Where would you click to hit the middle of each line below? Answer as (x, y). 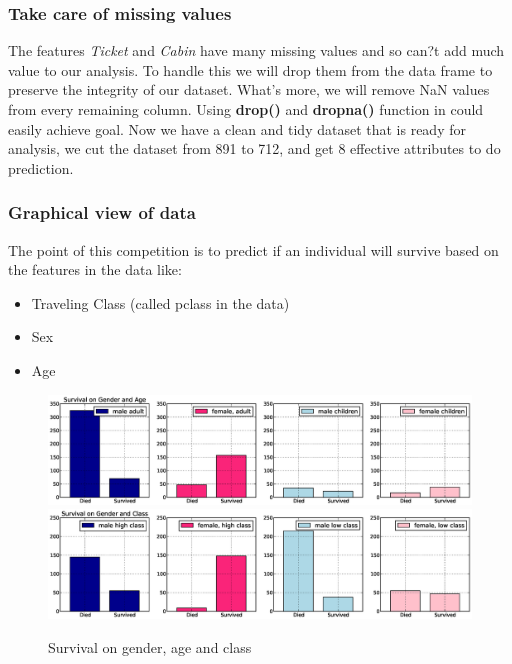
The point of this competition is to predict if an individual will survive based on (253, 249)
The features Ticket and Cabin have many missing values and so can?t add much (256, 50)
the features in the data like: (95, 269)
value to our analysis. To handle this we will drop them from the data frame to (250, 69)
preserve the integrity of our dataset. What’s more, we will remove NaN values (249, 89)
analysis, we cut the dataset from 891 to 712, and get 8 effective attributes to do (254, 148)
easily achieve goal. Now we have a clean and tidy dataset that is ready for (237, 128)
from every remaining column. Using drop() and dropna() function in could (246, 109)
